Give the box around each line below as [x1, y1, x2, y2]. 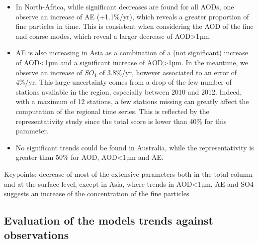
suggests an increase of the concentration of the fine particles [4, 188, 189, 199]
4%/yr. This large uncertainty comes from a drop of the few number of [15, 77, 232, 87]
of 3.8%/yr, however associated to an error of [99, 67, 237, 77]
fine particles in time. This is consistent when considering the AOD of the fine [15, 21, 254, 31]
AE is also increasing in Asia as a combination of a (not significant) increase [15, 47, 248, 58]
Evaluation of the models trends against [4, 213, 213, 228]
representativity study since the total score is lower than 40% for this [15, 116, 227, 126]
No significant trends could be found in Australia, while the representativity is [15, 142, 254, 152]
